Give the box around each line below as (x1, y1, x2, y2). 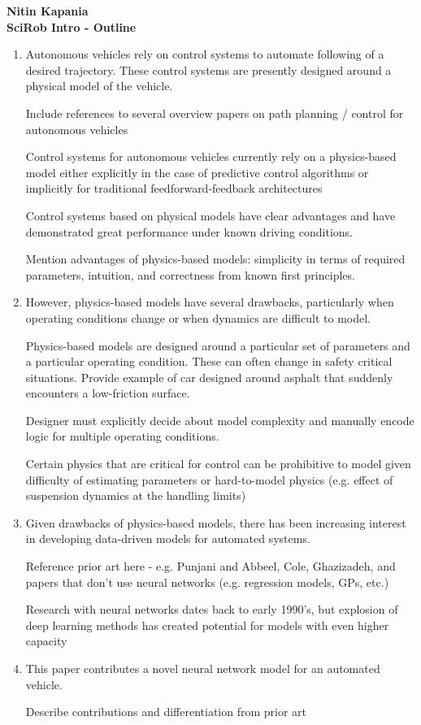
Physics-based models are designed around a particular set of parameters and (25, 336, 410, 354)
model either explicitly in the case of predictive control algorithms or (25, 163, 369, 180)
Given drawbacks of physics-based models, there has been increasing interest (25, 514, 406, 531)
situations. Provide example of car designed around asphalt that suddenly (25, 368, 393, 385)
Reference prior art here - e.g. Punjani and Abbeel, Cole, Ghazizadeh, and (25, 558, 396, 575)
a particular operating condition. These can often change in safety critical (25, 353, 393, 370)
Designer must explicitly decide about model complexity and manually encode (25, 411, 414, 428)
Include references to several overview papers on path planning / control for (25, 104, 404, 121)
